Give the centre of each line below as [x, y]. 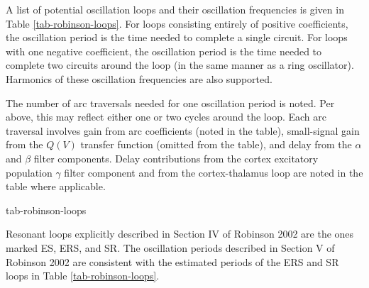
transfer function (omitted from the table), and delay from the [216, 144]
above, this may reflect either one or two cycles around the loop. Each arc [166, 117]
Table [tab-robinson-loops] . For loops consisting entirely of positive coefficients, [177, 23]
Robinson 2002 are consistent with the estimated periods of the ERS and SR [172, 261]
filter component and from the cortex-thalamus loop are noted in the [214, 172]
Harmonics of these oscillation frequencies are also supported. [139, 78]
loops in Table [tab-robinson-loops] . [83, 276]
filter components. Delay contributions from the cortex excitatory [176, 158]
